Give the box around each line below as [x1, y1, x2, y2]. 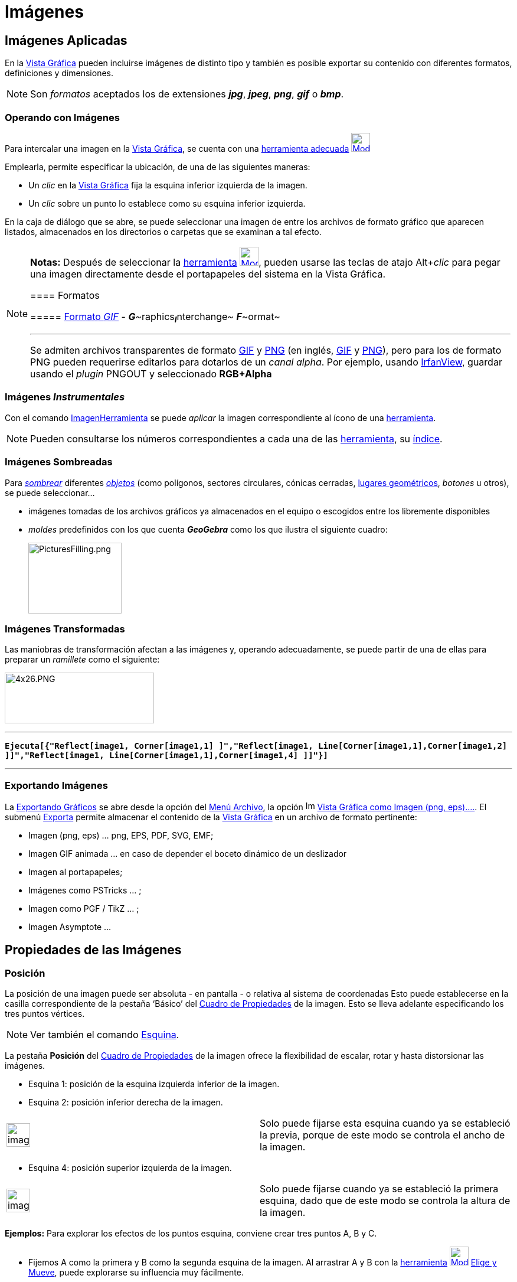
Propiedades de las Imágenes [5, 942, 182, 957]
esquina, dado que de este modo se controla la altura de [260, 1195, 511, 1207]
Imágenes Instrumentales [5, 391, 125, 403]
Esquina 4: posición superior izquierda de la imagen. [28, 1163, 232, 1173]
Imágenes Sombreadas [5, 456, 113, 468]
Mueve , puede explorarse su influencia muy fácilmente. [28, 1267, 244, 1278]
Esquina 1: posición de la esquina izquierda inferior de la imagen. [28, 1079, 280, 1089]
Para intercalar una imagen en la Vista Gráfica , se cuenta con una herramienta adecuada [5, 143, 349, 154]
